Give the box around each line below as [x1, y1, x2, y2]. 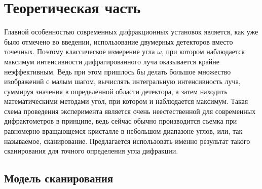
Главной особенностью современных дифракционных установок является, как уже [4, 26, 258, 37]
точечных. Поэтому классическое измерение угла [4, 46, 155, 57]
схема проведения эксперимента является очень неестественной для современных [4, 105, 256, 116]
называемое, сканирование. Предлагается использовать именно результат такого [4, 135, 250, 146]
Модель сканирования [4, 170, 114, 186]
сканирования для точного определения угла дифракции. [4, 145, 178, 156]
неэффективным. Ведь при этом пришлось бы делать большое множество [4, 66, 231, 77]
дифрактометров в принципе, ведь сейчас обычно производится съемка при [4, 116, 237, 126]
